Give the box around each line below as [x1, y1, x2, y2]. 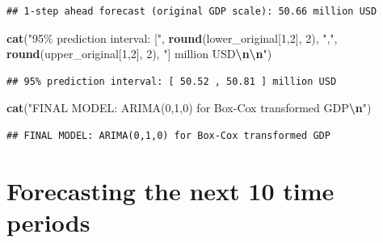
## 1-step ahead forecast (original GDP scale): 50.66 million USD [6, 6, 377, 17]
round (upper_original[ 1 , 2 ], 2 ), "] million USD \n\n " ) [6, 45, 272, 62]
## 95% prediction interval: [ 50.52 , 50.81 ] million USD [6, 75, 337, 87]
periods [6, 205, 90, 238]
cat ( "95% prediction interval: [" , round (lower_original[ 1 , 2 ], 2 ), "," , [6, 29, 338, 46]
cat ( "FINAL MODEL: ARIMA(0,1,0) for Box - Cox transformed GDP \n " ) [6, 99, 372, 116]
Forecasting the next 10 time [6, 174, 335, 207]
